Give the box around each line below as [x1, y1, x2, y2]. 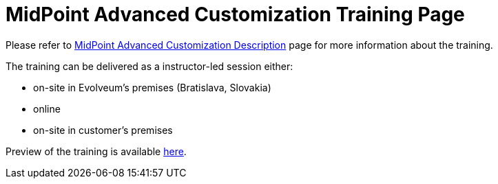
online [33, 102, 61, 115]
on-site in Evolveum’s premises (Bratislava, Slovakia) [33, 81, 271, 93]
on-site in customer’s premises [33, 124, 173, 136]
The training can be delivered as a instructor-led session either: [6, 60, 293, 72]
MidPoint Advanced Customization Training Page [6, 3, 465, 26]
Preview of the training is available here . [6, 145, 187, 157]
